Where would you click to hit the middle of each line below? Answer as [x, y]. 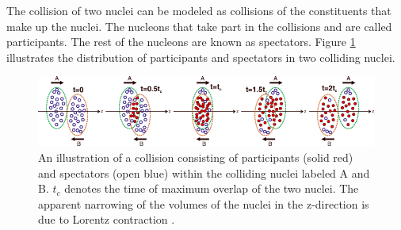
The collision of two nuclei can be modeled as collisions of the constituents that [199, 10]
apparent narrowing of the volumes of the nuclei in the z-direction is [204, 203]
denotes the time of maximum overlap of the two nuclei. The [212, 188]
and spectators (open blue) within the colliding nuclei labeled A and [204, 172]
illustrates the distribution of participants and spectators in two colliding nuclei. [201, 57]
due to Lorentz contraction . [107, 219]
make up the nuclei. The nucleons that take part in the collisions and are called [199, 26]
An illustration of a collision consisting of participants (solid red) [196, 157]
